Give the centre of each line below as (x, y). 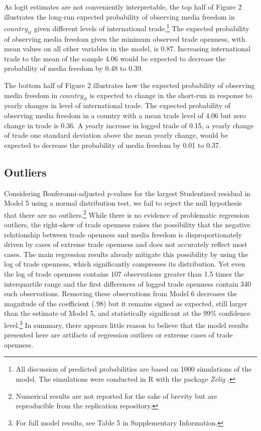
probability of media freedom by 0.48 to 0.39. (74, 68)
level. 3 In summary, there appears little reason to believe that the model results (126, 324)
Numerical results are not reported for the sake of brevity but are (116, 396)
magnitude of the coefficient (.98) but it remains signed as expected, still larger (126, 303)
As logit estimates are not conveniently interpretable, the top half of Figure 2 (123, 7)
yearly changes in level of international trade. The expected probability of (117, 105)
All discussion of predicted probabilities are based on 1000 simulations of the (134, 369)
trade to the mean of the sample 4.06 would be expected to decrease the (115, 58)
